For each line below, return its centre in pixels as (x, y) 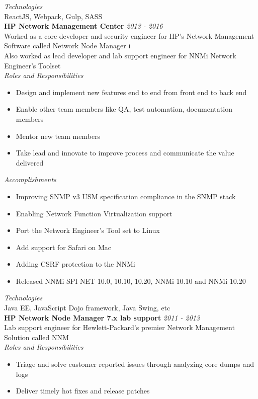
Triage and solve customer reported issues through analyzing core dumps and (135, 364)
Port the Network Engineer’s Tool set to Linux (88, 230)
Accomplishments (30, 179)
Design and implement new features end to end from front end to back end (131, 92)
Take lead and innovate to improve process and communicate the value (125, 153)
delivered (30, 162)
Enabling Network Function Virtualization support (94, 213)
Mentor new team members (58, 136)
